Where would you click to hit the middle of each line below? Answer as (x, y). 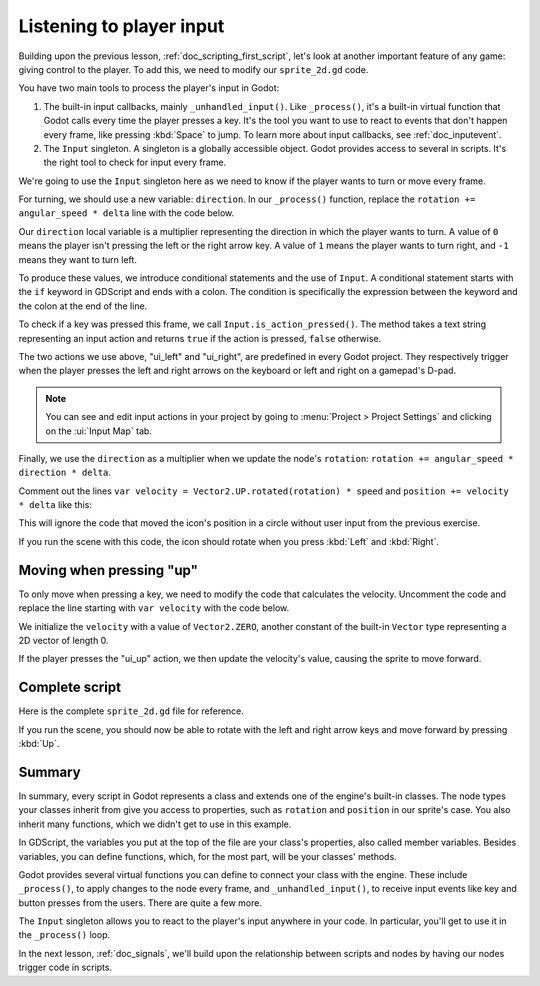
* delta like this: (55, 505)
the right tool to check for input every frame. (135, 162)
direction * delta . (65, 472)
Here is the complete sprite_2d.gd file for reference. (131, 711)
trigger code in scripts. (65, 967)
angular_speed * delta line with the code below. (126, 213)
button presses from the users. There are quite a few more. (140, 902)
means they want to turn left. (77, 259)
